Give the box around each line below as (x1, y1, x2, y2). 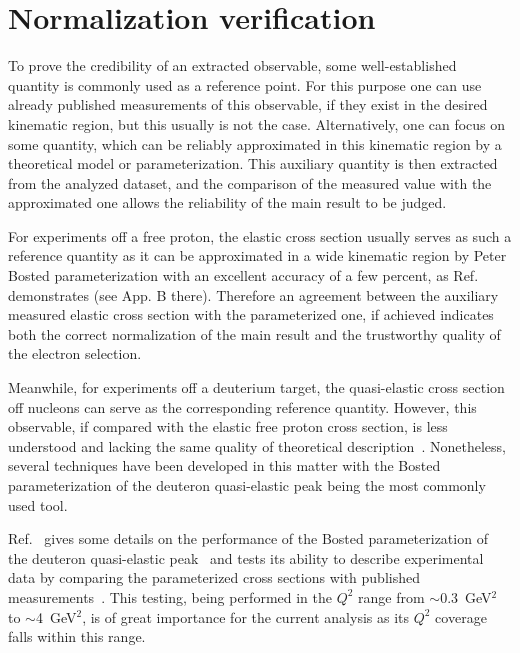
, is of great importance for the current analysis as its (82, 606, 410, 627)
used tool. (8, 494, 68, 515)
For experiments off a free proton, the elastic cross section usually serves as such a (8, 225, 512, 246)
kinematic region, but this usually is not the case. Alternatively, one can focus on (8, 113, 506, 134)
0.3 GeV (440, 586, 492, 607)
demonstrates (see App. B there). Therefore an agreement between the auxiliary (8, 284, 499, 305)
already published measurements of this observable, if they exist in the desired (8, 94, 488, 115)
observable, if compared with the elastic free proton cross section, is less (8, 416, 448, 437)
